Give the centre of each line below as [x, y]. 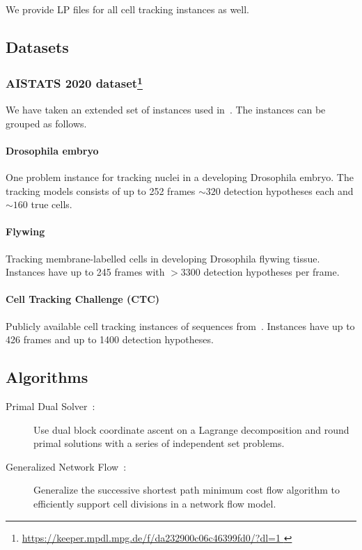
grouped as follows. [46, 123]
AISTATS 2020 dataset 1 [74, 82]
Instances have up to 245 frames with [85, 272]
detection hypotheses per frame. [271, 272]
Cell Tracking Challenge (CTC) [83, 299]
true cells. [52, 204]
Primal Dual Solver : [50, 406]
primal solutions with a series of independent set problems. [159, 443]
